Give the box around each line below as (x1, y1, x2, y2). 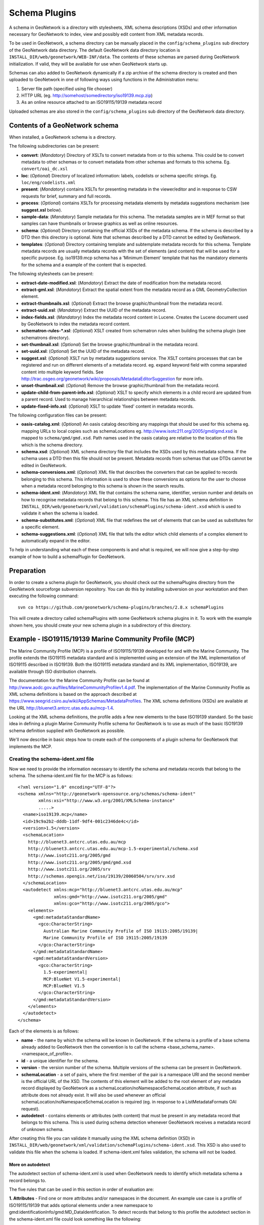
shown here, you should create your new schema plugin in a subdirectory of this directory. (9, 622, 192, 628)
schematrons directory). (21, 335, 70, 341)
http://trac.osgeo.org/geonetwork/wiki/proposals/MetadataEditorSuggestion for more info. (21, 376, 204, 382)
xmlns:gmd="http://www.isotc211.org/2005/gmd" (54, 894, 167, 899)
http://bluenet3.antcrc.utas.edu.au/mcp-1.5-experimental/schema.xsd (27, 846, 198, 852)
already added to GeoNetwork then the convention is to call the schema (21, 1044, 166, 1050)
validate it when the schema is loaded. (21, 510, 99, 516)
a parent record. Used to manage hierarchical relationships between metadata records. (21, 396, 197, 402)
